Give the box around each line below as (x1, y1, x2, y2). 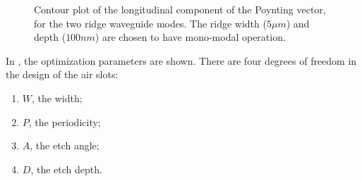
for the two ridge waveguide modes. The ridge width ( (34, 15, 267, 30)
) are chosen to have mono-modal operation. (95, 30, 286, 44)
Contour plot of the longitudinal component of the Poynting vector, (34, 2, 326, 16)
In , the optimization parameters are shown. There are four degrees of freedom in (6, 53, 357, 68)
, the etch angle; (30, 138, 99, 153)
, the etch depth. (30, 161, 102, 176)
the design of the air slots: (6, 67, 119, 82)
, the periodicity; (28, 114, 101, 129)
